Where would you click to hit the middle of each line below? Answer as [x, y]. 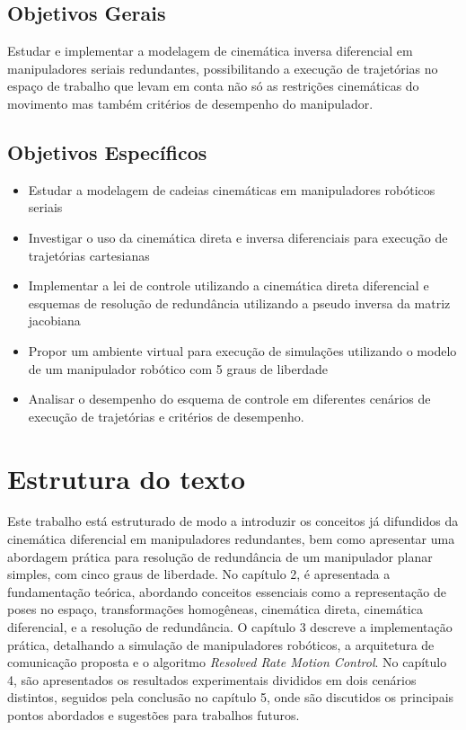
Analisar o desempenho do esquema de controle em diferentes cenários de [229, 399]
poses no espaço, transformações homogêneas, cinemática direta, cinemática [215, 609]
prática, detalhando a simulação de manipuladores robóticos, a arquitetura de [221, 644]
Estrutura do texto [127, 478]
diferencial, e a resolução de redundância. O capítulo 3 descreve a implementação [230, 627]
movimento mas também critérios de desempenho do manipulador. [190, 103]
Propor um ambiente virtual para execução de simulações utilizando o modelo [242, 350]
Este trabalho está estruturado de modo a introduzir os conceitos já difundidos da [233, 521]
